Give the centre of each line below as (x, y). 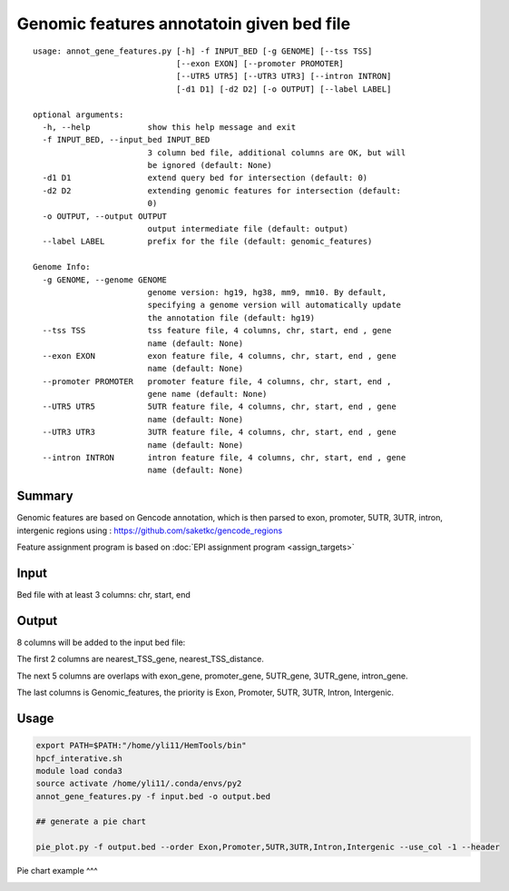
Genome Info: (62, 267)
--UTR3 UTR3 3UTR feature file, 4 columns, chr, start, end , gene (219, 432)
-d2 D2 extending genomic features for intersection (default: (222, 190)
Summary (45, 496)
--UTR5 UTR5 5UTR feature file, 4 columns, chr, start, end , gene (219, 407)
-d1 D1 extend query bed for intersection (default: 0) (205, 178)
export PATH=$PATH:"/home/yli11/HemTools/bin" (141, 746)
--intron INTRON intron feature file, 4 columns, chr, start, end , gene (224, 458)
